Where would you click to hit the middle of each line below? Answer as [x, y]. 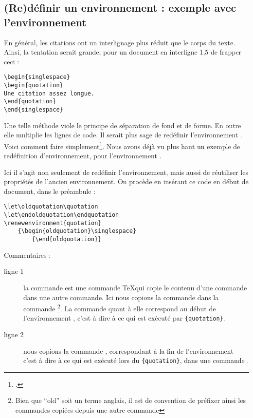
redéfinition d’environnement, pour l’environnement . [83, 156]
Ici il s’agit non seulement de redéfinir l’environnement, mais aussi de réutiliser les [126, 172]
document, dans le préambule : [50, 191]
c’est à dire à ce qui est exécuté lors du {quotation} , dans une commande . [136, 360]
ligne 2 [14, 334]
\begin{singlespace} [37, 77]
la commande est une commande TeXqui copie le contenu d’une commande [135, 287]
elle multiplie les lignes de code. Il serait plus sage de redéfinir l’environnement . [123, 135]
